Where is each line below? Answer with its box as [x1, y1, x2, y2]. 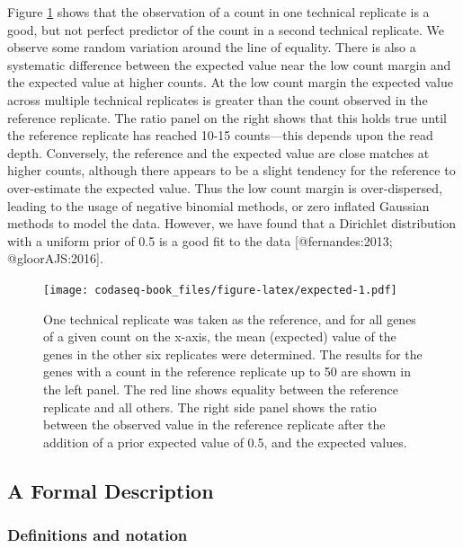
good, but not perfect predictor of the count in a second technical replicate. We [7, 20, 444, 39]
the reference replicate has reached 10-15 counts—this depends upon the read [7, 126, 433, 145]
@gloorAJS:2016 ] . [7, 249, 103, 268]
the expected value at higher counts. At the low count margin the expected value [7, 73, 453, 92]
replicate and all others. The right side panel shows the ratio [43, 397, 377, 416]
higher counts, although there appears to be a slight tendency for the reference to [7, 161, 456, 180]
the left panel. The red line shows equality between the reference [43, 379, 398, 398]
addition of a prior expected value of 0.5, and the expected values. [43, 432, 407, 451]
